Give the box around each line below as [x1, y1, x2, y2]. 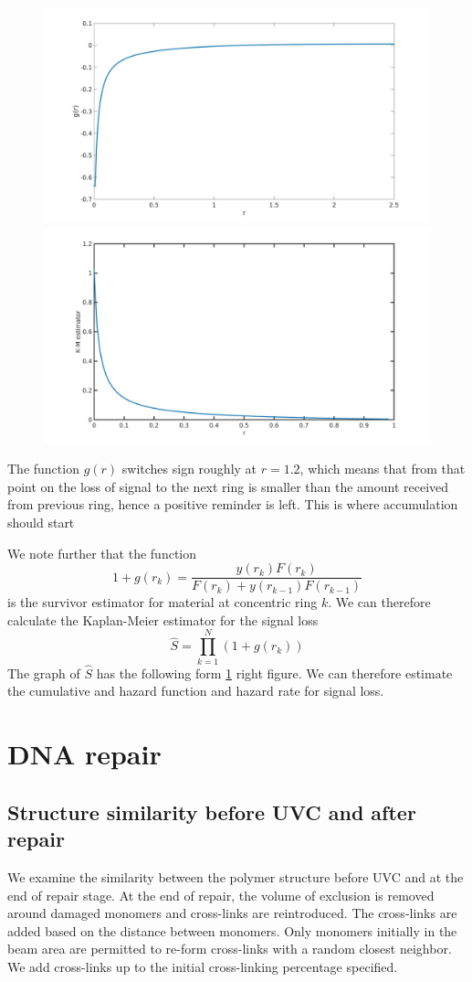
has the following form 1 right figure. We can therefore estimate [96, 663, 453, 682]
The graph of [7, 663, 80, 682]
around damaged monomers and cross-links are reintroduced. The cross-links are [7, 903, 457, 923]
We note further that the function [7, 543, 197, 562]
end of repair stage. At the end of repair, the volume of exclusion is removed [7, 885, 435, 904]
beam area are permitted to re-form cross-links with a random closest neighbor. [7, 939, 452, 958]
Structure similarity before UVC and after [7, 797, 416, 826]
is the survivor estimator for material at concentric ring [7, 592, 318, 612]
